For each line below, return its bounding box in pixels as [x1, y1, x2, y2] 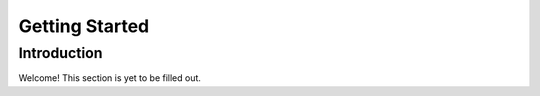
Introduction [18, 44, 103, 62]
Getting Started [18, 15, 150, 37]
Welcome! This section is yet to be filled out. [18, 72, 202, 84]
